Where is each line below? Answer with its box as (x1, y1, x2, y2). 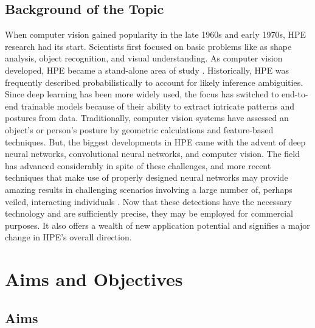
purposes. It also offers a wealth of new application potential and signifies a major (5, 218, 310, 231)
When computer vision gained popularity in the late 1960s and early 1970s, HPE (5, 28, 306, 41)
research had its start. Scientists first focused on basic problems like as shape (5, 40, 292, 52)
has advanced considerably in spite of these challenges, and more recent (5, 159, 271, 172)
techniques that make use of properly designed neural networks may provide (5, 171, 288, 184)
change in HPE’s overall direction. (5, 231, 132, 243)
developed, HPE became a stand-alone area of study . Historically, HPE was (5, 63, 289, 76)
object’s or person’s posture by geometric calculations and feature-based (5, 123, 274, 136)
